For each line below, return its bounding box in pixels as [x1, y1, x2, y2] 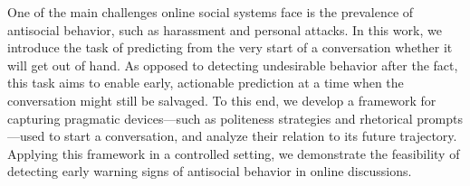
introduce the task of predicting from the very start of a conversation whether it [7, 38, 453, 57]
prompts [417, 108, 463, 127]
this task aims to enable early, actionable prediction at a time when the [7, 73, 404, 92]
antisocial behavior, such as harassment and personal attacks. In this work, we [7, 20, 442, 39]
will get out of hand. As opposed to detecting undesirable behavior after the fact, [7, 55, 458, 74]
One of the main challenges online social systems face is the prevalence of [7, 3, 414, 21]
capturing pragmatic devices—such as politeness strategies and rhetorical [7, 108, 413, 127]
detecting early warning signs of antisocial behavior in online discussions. [7, 162, 412, 181]
